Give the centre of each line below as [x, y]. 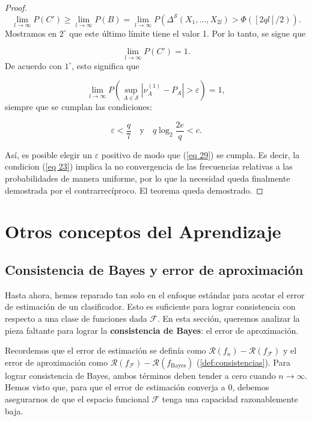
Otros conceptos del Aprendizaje [143, 231]
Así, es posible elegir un [48, 154]
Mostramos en [31, 33]
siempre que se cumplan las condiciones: [78, 107]
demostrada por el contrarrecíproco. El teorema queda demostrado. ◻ [134, 190]
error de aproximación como [57, 362]
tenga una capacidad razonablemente [230, 398]
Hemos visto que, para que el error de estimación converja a [115, 387]
